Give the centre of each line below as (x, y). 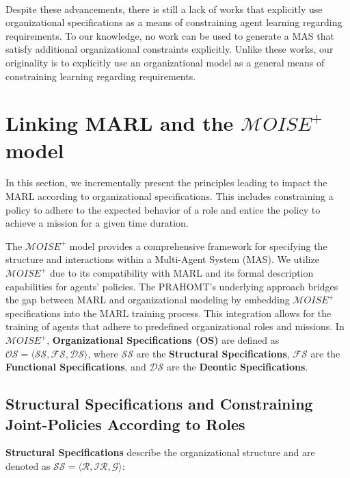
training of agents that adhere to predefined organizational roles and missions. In (175, 326)
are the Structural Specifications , (213, 353)
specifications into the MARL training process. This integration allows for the (169, 313)
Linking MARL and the (120, 123)
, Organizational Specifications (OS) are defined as (163, 340)
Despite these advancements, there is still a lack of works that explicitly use (164, 9)
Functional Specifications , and (76, 367)
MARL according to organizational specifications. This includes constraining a (170, 196)
